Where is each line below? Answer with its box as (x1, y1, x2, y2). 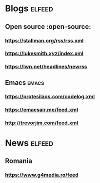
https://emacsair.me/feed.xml (5, 106, 78, 113)
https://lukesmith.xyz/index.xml (5, 50, 84, 57)
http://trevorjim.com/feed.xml (5, 119, 79, 126)
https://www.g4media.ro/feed (5, 172, 79, 178)
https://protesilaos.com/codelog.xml (5, 93, 95, 100)
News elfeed (5, 137, 54, 148)
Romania (5, 157, 33, 165)
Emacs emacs (5, 78, 44, 87)
